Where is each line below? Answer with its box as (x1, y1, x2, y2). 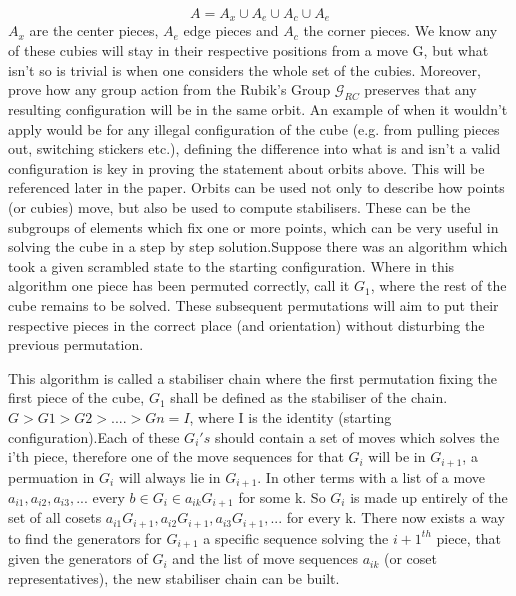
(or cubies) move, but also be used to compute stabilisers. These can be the (8, 197, 471, 217)
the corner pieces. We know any (303, 20, 498, 41)
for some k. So (238, 487, 326, 508)
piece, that (436, 527, 502, 548)
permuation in (8, 466, 95, 487)
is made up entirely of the (350, 487, 508, 508)
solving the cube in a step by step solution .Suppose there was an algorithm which (8, 236, 508, 257)
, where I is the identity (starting (189, 406, 392, 427)
